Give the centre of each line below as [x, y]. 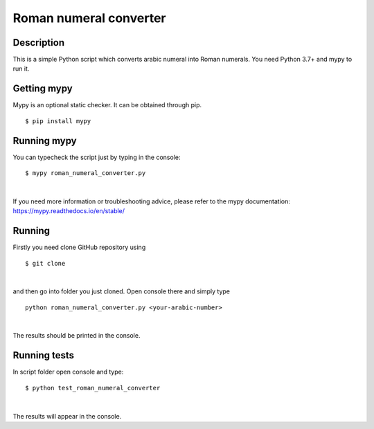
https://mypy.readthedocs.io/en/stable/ [69, 211]
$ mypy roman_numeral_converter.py [86, 173]
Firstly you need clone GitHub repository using [79, 247]
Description [39, 43]
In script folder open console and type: [68, 372]
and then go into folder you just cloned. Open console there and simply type [121, 291]
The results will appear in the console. [67, 416]
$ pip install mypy [58, 121]
